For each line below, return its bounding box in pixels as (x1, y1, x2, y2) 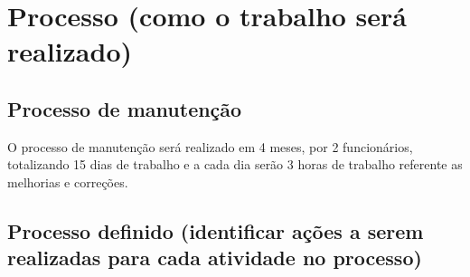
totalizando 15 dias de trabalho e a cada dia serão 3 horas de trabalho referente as (7, 155, 463, 174)
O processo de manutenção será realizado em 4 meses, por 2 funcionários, (7, 137, 413, 156)
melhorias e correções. (7, 172, 128, 191)
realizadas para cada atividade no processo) (7, 244, 422, 272)
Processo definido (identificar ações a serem (7, 216, 424, 244)
